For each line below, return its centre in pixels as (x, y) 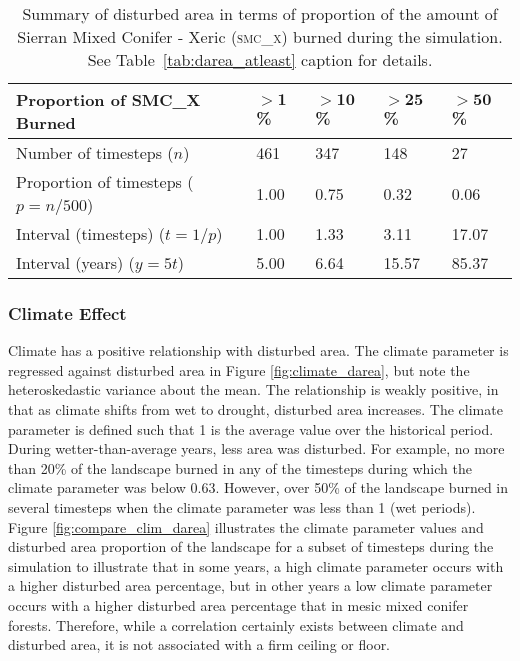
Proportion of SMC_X (108, 99)
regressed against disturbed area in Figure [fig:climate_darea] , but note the (239, 369)
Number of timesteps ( (95, 152)
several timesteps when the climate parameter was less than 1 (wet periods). (242, 506)
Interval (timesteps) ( (91, 233)
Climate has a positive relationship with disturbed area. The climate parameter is (258, 350)
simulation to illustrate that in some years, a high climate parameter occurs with (256, 565)
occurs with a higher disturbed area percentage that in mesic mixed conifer (238, 604)
